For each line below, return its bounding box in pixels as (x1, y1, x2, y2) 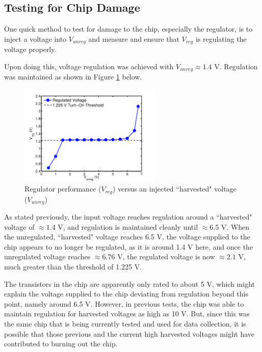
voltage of (4, 221, 35, 232)
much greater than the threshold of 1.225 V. (4, 261, 142, 272)
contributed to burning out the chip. (4, 338, 118, 349)
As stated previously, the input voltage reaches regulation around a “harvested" (4, 211, 252, 222)
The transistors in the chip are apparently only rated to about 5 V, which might (4, 278, 255, 289)
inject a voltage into (4, 33, 67, 44)
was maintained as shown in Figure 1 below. (4, 71, 142, 82)
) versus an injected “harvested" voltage (113, 183, 237, 194)
